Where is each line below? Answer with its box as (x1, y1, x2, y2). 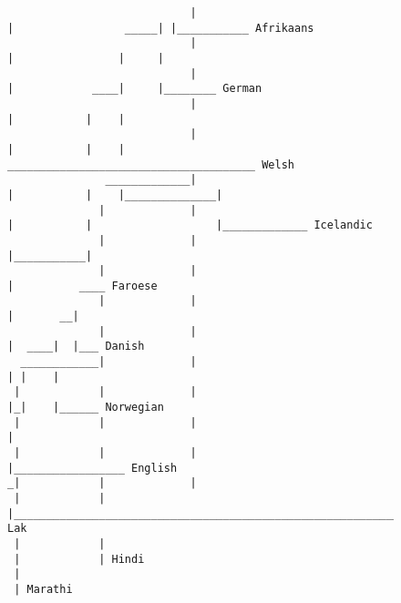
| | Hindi (14, 552, 145, 566)
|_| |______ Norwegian (7, 401, 164, 414)
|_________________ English (7, 461, 178, 475)
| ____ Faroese (7, 279, 158, 292)
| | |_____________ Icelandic (7, 219, 373, 232)
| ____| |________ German (7, 82, 262, 96)
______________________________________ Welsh (7, 158, 294, 171)
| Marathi (14, 582, 73, 596)
